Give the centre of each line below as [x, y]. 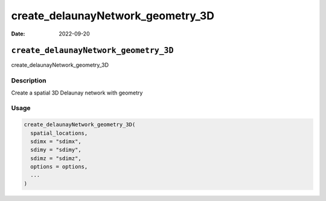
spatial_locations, [59, 133]
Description [29, 81]
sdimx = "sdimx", [56, 141]
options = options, [59, 167]
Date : [18, 34]
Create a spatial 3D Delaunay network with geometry [77, 93]
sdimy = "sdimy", [56, 150]
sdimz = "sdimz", [56, 158]
